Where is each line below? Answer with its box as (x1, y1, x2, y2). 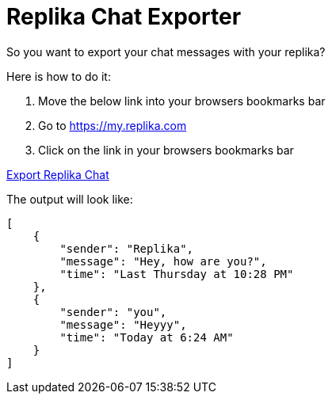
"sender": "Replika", (59, 242, 194, 255)
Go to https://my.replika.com (38, 118, 187, 132)
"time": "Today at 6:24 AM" (59, 330, 234, 344)
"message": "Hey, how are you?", (59, 254, 267, 268)
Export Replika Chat (6, 167, 109, 181)
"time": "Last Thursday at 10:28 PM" (59, 267, 294, 280)
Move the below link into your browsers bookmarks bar (38, 93, 326, 108)
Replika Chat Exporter (6, 3, 242, 30)
